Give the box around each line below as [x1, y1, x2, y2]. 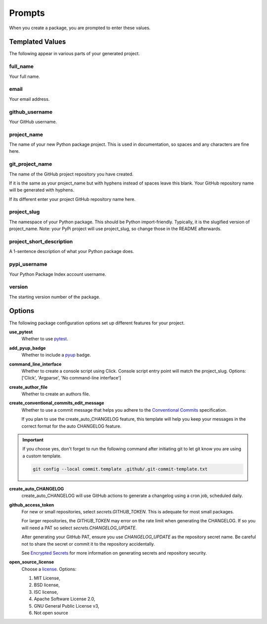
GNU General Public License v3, [34, 603, 99, 609]
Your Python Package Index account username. [9, 271, 106, 277]
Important [22, 437, 44, 443]
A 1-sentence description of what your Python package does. [9, 249, 134, 254]
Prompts [9, 7, 45, 18]
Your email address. [9, 96, 50, 102]
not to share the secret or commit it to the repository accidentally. [21, 541, 155, 547]
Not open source [34, 610, 69, 616]
